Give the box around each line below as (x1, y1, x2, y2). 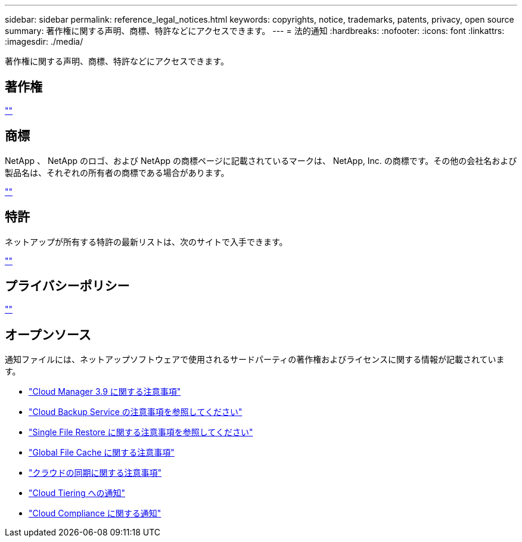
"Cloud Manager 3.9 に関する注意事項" (29, 386, 181, 397)
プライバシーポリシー (5, 278, 130, 293)
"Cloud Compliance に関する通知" (29, 508, 161, 519)
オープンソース (5, 327, 91, 342)
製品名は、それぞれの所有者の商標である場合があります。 (5, 167, 229, 178)
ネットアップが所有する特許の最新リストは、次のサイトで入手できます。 (5, 236, 288, 247)
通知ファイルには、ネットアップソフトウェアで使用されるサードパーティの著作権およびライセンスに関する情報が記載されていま (5, 354, 505, 365)
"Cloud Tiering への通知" (29, 488, 126, 498)
